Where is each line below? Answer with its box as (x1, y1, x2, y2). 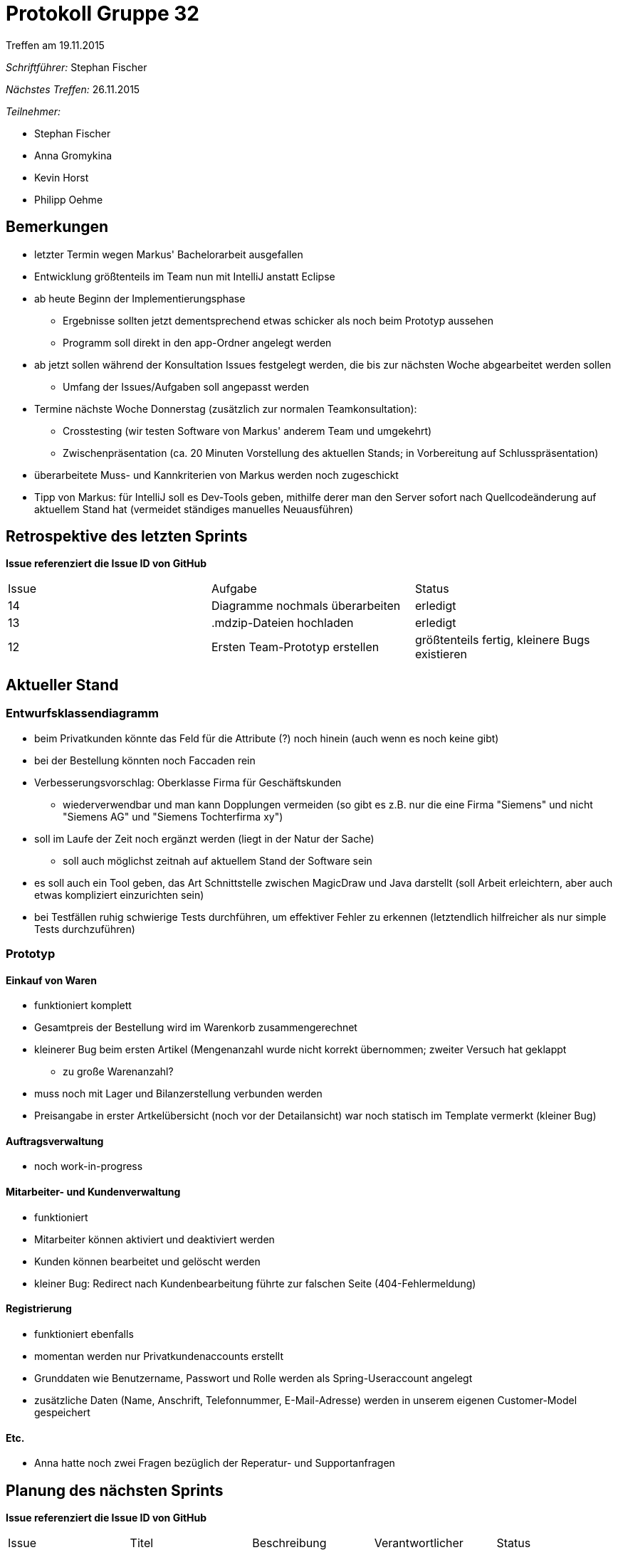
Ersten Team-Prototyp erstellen (211, 640, 379, 655)
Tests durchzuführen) (34, 922, 135, 935)
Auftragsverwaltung (6, 1134, 104, 1147)
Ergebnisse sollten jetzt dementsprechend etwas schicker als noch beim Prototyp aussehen (63, 314, 493, 327)
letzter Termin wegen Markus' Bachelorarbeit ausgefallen (34, 248, 303, 260)
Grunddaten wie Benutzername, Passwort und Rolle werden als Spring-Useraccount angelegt (34, 1371, 473, 1384)
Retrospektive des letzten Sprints (6, 527, 248, 546)
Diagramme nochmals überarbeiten (211, 599, 401, 613)
